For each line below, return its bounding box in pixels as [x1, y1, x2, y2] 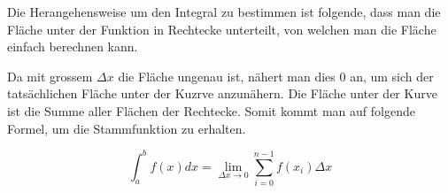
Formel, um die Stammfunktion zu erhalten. [7, 119, 246, 137]
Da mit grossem [7, 66, 93, 85]
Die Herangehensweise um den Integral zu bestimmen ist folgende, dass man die [7, 3, 441, 20]
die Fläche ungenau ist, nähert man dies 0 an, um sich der [118, 66, 434, 85]
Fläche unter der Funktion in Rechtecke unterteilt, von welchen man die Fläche [7, 19, 436, 38]
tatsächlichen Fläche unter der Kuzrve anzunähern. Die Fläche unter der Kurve [7, 84, 437, 103]
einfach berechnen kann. [7, 37, 138, 56]
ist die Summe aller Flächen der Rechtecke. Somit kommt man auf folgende [7, 101, 415, 120]
